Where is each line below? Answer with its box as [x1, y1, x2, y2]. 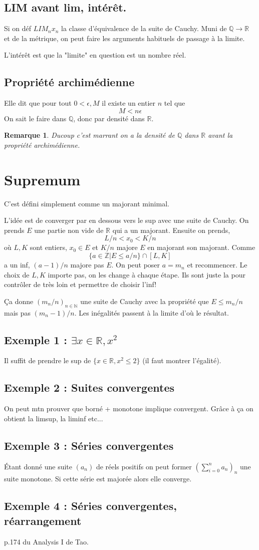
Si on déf [4, 23, 32, 34]
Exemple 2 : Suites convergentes [4, 380, 174, 395]
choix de [4, 269, 30, 280]
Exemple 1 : [4, 332, 67, 347]
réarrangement [4, 512, 82, 528]
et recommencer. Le [187, 259, 247, 270]
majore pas [70, 259, 104, 270]
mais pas [4, 307, 31, 318]
